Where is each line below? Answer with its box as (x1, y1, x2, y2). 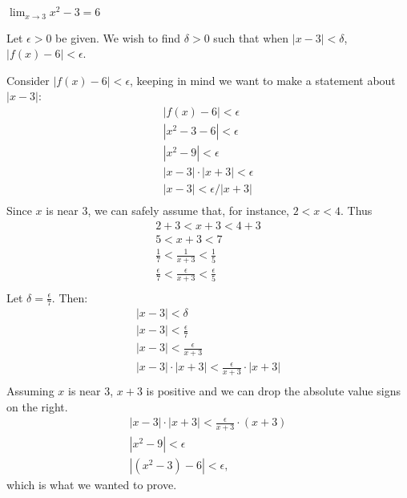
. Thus (341, 202, 373, 219)
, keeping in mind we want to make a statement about (130, 71, 396, 88)
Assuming (6, 383, 54, 399)
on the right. (6, 398, 68, 415)
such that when (213, 29, 289, 46)
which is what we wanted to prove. (6, 476, 177, 493)
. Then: (51, 289, 88, 306)
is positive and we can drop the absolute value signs (146, 383, 401, 399)
